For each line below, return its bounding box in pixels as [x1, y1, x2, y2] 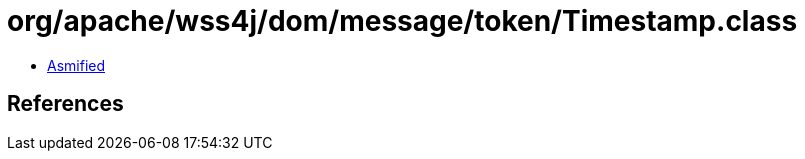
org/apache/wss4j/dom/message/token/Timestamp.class [7, 4, 798, 38]
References [7, 91, 124, 117]
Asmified [47, 56, 106, 74]
